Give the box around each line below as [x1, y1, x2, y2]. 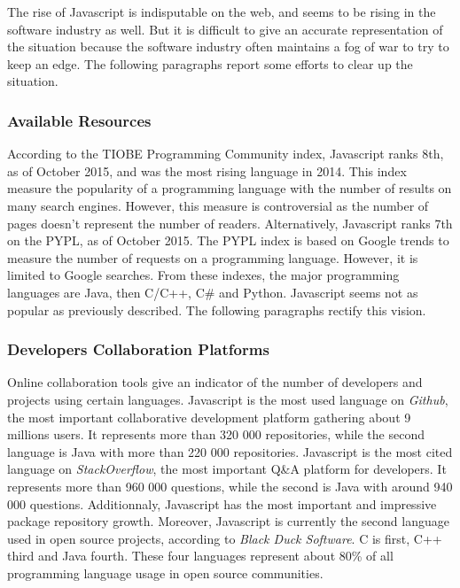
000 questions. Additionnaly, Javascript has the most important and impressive [7, 494, 437, 513]
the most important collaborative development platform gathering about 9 [7, 407, 411, 426]
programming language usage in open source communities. [7, 563, 324, 582]
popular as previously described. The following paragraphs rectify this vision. [7, 300, 426, 319]
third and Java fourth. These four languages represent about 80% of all [7, 546, 394, 565]
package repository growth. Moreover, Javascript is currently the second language [7, 512, 449, 530]
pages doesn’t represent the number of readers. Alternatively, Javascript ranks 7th [7, 213, 453, 232]
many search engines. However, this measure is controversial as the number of [7, 196, 429, 214]
